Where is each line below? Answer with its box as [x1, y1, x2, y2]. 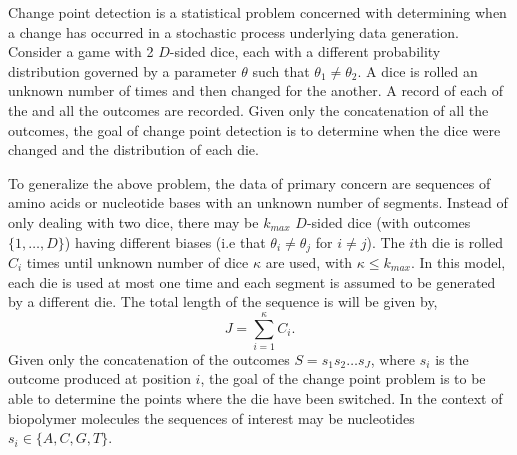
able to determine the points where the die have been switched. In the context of [8, 388, 503, 409]
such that [252, 60, 310, 81]
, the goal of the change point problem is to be [200, 368, 486, 389]
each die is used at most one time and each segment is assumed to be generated [8, 271, 496, 292]
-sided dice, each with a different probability [169, 41, 441, 62]
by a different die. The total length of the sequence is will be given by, [8, 291, 438, 312]
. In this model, [411, 251, 506, 272]
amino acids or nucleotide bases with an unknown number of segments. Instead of [8, 192, 508, 213]
